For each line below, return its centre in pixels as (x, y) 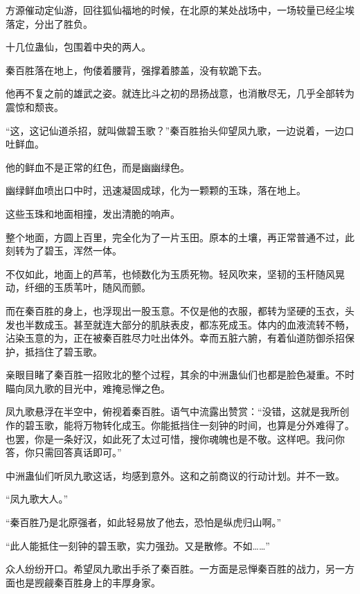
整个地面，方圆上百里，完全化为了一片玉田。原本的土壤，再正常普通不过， (175, 237)
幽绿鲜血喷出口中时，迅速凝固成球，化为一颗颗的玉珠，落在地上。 (156, 190)
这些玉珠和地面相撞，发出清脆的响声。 (93, 213)
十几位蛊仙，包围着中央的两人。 (78, 47)
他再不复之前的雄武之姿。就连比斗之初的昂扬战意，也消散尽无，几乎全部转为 (180, 93)
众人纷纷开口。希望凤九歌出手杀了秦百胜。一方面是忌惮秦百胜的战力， (165, 569)
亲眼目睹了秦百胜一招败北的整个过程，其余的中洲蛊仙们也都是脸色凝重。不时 (180, 375)
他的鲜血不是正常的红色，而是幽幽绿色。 (98, 167)
